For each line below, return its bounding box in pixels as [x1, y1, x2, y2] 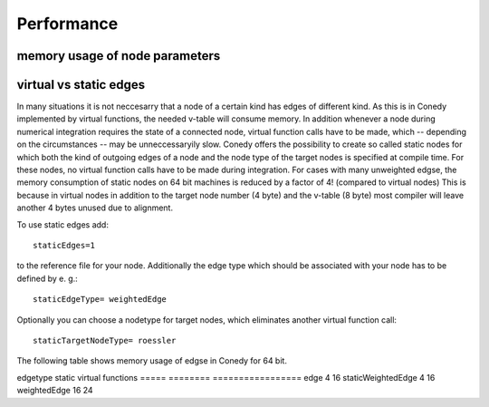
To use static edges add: [16, 218, 109, 230]
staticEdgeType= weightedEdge [33, 295, 168, 305]
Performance [16, 14, 119, 34]
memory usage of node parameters [16, 48, 221, 63]
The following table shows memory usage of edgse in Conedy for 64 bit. [16, 355, 287, 366]
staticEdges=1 [33, 240, 95, 250]
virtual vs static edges [16, 77, 145, 92]
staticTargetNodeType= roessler [33, 335, 177, 345]
